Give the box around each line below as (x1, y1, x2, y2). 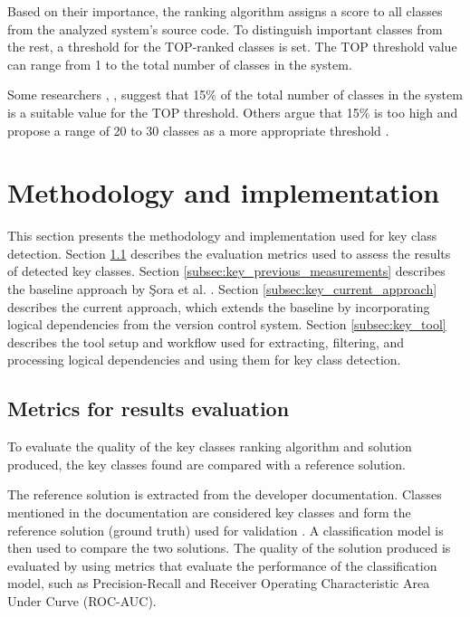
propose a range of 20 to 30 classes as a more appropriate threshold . (7, 120, 389, 139)
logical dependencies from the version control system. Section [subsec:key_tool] (7, 315, 446, 334)
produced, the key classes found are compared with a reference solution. (7, 454, 406, 473)
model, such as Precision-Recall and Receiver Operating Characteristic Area (7, 574, 430, 593)
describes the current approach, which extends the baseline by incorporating (7, 297, 430, 316)
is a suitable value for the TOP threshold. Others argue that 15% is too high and (7, 102, 458, 121)
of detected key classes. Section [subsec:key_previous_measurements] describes (7, 261, 446, 280)
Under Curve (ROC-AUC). (7, 591, 157, 610)
